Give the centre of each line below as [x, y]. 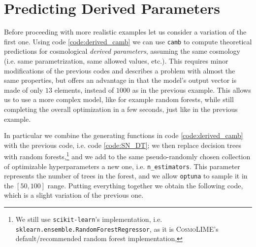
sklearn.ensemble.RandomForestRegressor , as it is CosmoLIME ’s [117, 229]
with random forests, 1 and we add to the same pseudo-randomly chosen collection [127, 156]
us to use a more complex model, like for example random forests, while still [119, 99]
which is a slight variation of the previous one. [74, 195]
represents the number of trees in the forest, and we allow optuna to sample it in [126, 176]
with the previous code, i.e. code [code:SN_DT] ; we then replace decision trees [123, 145]
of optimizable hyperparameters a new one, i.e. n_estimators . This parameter [122, 166]
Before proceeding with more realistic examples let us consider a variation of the [125, 32]
